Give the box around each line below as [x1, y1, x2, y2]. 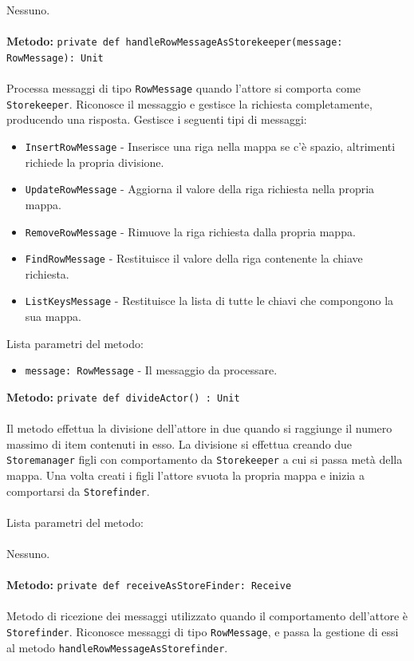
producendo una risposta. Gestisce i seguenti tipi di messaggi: [6, 111, 307, 128]
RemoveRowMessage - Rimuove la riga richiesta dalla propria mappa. [25, 223, 356, 239]
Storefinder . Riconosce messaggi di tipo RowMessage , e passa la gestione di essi [6, 623, 399, 640]
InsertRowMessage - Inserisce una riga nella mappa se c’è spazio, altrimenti [25, 138, 396, 154]
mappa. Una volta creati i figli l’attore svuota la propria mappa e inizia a [6, 467, 365, 483]
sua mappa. [25, 308, 81, 325]
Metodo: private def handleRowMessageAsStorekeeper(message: [6, 33, 343, 49]
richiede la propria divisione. [25, 153, 164, 170]
